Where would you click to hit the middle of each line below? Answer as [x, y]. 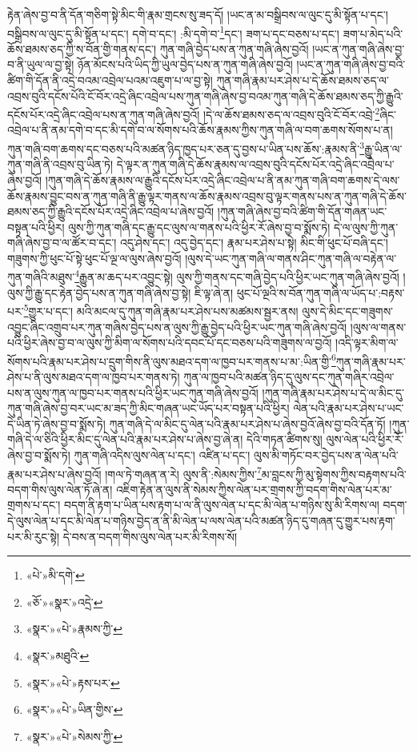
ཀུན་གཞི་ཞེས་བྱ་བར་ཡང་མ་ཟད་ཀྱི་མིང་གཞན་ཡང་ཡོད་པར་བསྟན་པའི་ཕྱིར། [148, 408]
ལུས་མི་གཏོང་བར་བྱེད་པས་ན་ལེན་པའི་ [326, 454]
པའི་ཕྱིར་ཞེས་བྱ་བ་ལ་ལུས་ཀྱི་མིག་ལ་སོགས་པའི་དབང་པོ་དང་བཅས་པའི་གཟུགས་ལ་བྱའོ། [170, 343]
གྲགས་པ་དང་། [34, 505]
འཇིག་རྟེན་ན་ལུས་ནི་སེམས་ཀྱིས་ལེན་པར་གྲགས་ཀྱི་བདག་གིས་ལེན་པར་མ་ [254, 489]
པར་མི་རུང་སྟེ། [34, 536]
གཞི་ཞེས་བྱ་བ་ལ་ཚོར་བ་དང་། [62, 243]
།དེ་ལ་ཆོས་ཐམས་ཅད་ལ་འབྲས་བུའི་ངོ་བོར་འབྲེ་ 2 [291, 113]
